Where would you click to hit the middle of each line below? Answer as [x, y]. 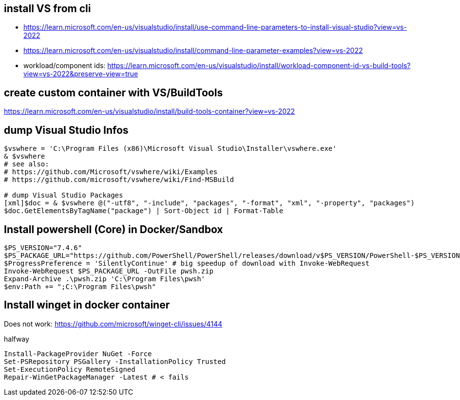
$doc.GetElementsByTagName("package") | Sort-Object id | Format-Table [144, 211]
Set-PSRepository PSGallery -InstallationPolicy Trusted [115, 361]
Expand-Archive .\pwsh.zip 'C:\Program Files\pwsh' [105, 279]
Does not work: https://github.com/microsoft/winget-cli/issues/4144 [113, 324]
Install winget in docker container [87, 305]
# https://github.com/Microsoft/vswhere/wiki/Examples [111, 172]
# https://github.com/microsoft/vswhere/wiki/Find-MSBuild [119, 180]
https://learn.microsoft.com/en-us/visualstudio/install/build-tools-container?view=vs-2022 [150, 111]
